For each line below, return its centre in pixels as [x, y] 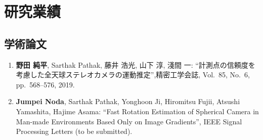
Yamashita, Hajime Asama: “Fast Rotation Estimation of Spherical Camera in [137, 111]
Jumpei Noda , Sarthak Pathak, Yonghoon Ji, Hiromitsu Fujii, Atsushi [128, 101]
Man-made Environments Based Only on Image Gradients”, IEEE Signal [129, 121]
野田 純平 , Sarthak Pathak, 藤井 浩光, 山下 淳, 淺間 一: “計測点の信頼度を [136, 64]
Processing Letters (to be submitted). [74, 131]
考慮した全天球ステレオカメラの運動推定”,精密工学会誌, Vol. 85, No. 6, [133, 75]
